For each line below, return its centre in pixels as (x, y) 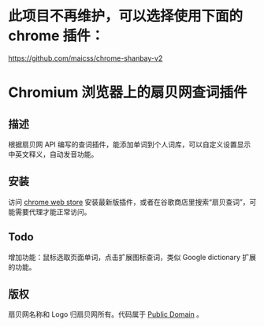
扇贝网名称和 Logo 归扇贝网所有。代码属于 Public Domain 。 (106, 314)
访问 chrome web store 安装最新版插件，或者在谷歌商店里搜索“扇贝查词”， (129, 202)
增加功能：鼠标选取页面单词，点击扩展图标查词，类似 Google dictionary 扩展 (132, 257)
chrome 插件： (56, 36)
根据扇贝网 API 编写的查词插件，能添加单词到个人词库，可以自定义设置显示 (130, 144)
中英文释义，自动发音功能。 (53, 154)
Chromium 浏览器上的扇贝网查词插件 (128, 93)
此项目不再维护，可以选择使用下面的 (126, 16)
